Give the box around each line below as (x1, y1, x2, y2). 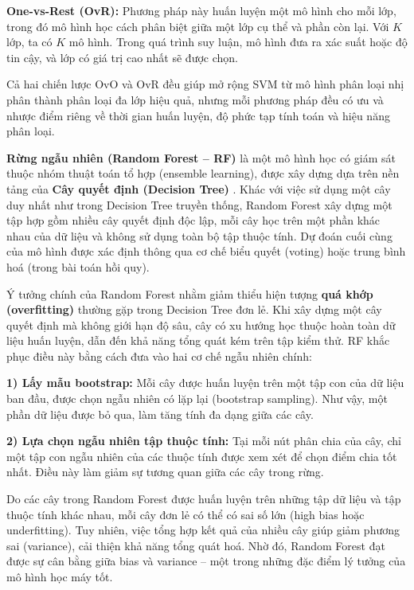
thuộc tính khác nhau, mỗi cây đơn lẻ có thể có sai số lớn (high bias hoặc (6, 506, 365, 522)
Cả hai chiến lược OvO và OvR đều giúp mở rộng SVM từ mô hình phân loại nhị (6, 76, 404, 92)
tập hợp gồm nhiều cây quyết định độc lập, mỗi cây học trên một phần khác (6, 212, 381, 229)
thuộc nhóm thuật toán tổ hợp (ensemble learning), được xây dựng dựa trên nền (6, 165, 400, 182)
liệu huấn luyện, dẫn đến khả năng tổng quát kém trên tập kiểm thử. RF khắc (6, 332, 390, 349)
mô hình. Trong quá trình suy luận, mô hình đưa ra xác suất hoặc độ (68, 33, 408, 50)
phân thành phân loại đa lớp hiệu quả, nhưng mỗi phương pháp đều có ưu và (6, 91, 384, 107)
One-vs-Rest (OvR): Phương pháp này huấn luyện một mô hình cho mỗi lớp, (6, 2, 396, 18)
